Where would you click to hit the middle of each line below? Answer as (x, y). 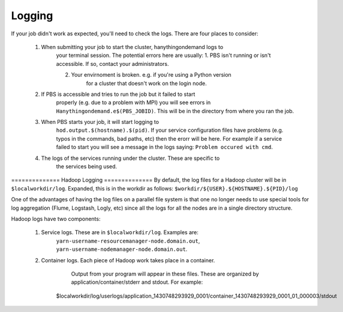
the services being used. (87, 166)
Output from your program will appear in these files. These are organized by (165, 274)
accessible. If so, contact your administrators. (112, 63)
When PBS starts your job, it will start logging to (100, 122)
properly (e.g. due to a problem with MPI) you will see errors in (133, 102)
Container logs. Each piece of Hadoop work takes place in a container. (128, 260)
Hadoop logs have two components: (56, 219)
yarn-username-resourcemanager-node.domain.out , (128, 241)
